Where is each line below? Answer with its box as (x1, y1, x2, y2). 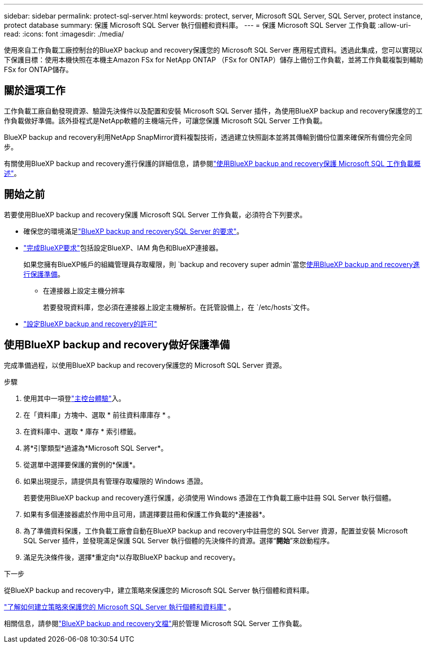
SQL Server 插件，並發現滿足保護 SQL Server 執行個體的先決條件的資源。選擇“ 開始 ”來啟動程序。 (23, 536, 334, 545)
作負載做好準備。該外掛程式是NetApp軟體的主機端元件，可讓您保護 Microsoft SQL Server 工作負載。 (4, 116, 327, 125)
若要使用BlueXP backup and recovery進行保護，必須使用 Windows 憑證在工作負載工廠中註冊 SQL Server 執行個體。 (23, 493, 396, 502)
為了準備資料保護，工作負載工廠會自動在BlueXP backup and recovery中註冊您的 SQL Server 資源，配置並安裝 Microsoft (23, 526, 408, 535)
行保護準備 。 (23, 269, 64, 278)
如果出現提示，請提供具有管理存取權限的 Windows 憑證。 (23, 476, 207, 485)
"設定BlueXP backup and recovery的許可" (23, 319, 157, 328)
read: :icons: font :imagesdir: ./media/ (4, 30, 124, 38)
